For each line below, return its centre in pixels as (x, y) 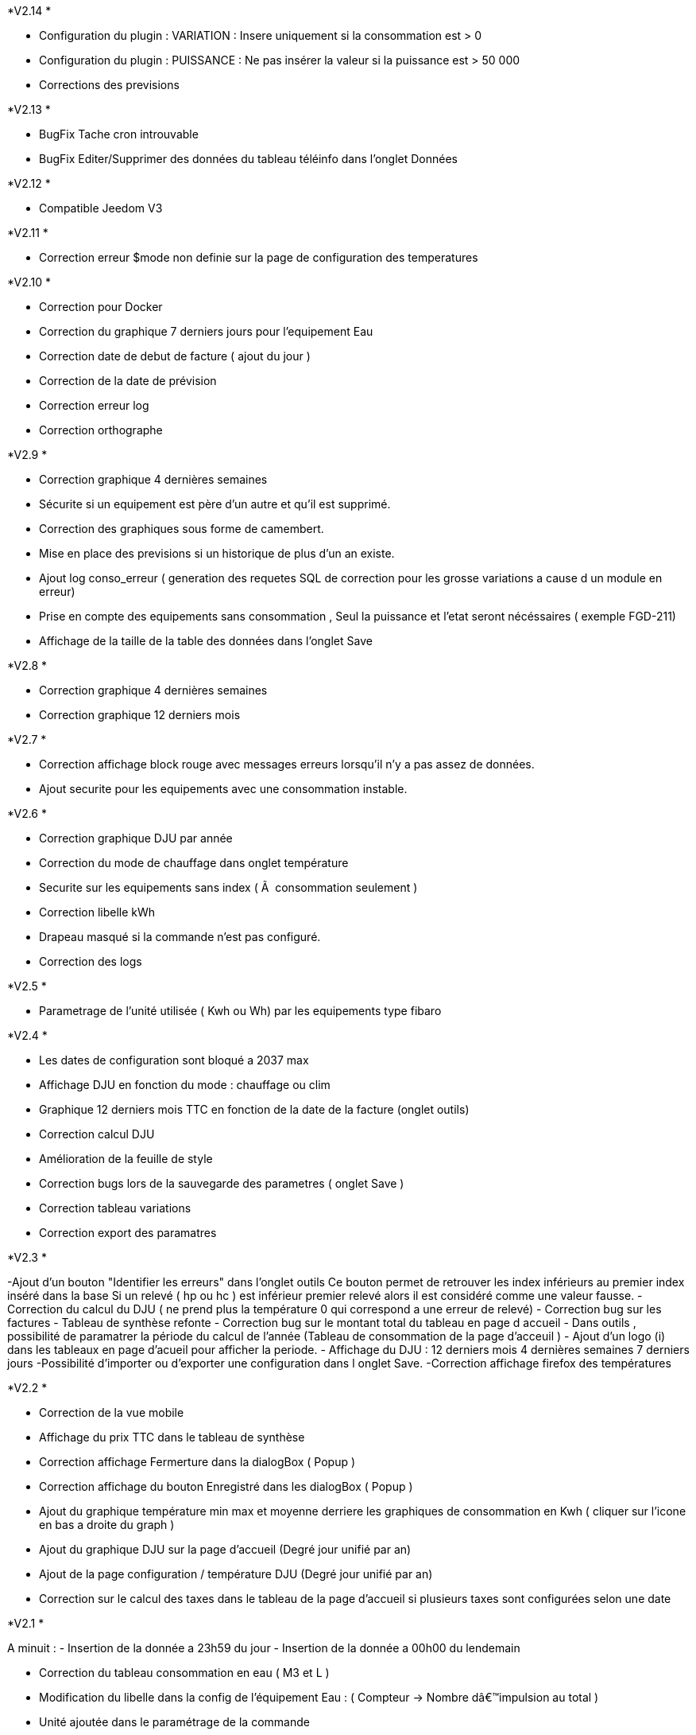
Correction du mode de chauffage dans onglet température (194, 863)
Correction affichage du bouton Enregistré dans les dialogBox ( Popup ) (226, 1486)
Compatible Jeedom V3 (101, 208)
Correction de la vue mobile (112, 1412)
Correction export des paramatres (128, 1233)
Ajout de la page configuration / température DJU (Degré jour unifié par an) (236, 1574)
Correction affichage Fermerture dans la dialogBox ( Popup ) (197, 1462)
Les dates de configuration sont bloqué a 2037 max (174, 1060)
